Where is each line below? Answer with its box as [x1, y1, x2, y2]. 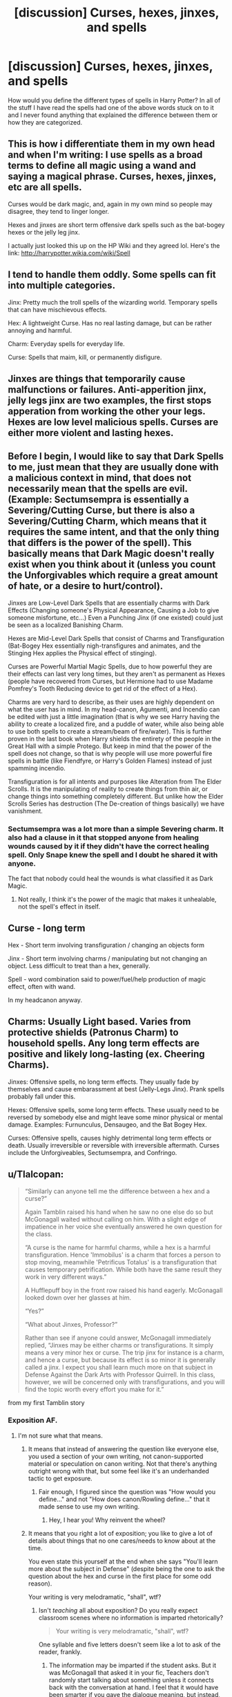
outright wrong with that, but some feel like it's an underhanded [28, 1467, 209, 1475]
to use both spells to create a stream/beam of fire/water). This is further [8, 727, 213, 735]
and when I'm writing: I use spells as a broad [8, 149, 203, 161]
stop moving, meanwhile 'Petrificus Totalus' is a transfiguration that [24, 1258, 217, 1266]
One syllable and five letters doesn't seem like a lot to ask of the [38, 1640, 221, 1649]
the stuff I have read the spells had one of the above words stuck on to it [8, 103, 215, 111]
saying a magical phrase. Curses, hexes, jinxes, [8, 171, 217, 183]
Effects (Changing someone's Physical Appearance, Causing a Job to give [8, 606, 220, 614]
